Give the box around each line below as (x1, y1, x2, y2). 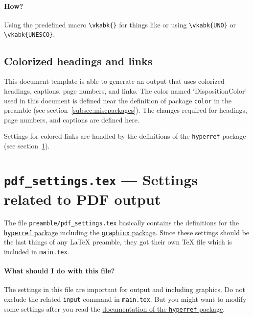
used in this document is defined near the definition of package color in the (4, 95, 232, 105)
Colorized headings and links (4, 53, 153, 68)
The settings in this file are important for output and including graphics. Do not (4, 284, 246, 294)
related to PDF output (4, 189, 161, 209)
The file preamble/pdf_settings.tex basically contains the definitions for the (4, 218, 239, 228)
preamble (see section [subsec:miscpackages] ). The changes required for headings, (4, 105, 247, 115)
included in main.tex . (4, 246, 69, 256)
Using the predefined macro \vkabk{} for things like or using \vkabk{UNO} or (4, 19, 236, 29)
